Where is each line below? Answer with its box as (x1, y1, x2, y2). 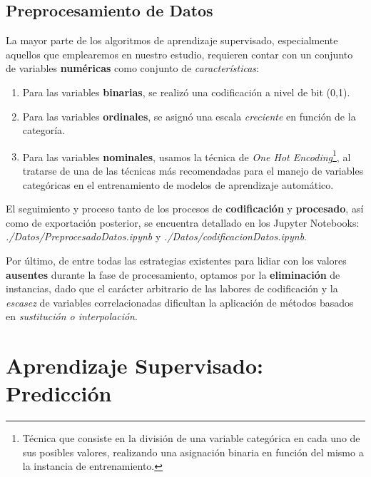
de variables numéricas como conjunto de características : (6, 61, 259, 76)
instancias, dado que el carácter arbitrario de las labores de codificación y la (6, 281, 338, 296)
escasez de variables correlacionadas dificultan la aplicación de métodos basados (6, 294, 354, 309)
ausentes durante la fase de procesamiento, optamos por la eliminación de (6, 267, 340, 282)
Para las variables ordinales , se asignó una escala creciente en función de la (22, 108, 356, 123)
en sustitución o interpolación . (6, 309, 138, 324)
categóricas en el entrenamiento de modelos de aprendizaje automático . (22, 177, 334, 192)
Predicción (6, 379, 112, 408)
